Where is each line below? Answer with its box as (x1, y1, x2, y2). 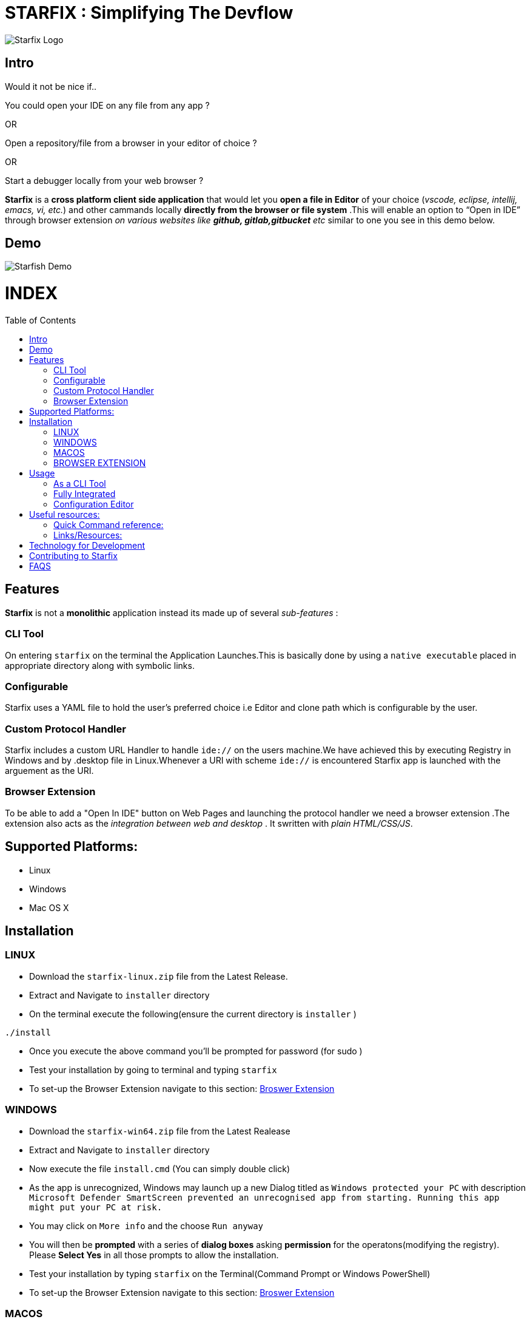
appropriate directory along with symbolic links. (5, 660, 195, 671)
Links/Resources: (53, 529, 122, 540)
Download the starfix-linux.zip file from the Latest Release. (29, 971, 288, 981)
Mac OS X (29, 902, 69, 913)
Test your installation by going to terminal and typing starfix (29, 1064, 277, 1075)
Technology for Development (29, 540, 145, 551)
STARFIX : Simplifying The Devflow (5, 2, 294, 23)
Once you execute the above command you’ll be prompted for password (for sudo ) (29, 1045, 363, 1056)
